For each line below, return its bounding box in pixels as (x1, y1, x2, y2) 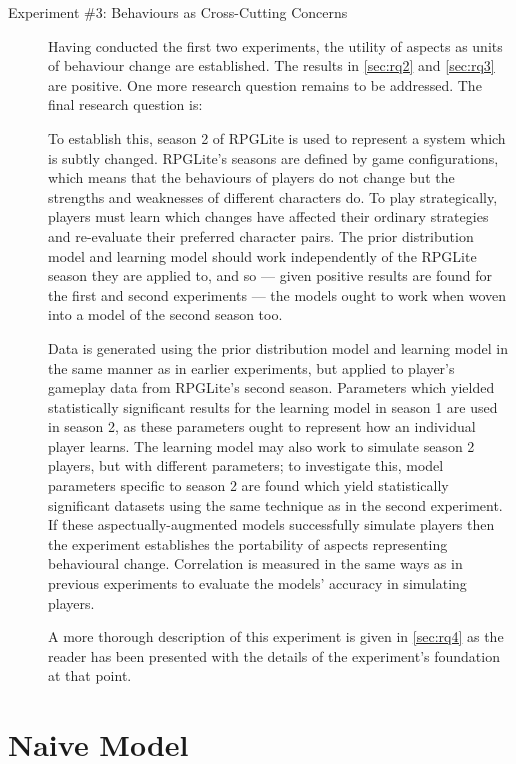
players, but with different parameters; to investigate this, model (48, 455, 444, 476)
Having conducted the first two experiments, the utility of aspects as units (48, 35, 503, 56)
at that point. (48, 665, 132, 686)
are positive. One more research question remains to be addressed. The (48, 74, 482, 95)
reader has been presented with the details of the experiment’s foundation (48, 645, 500, 666)
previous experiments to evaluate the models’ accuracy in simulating (48, 573, 467, 594)
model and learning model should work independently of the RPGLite (48, 245, 477, 266)
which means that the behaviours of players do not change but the (48, 167, 455, 188)
